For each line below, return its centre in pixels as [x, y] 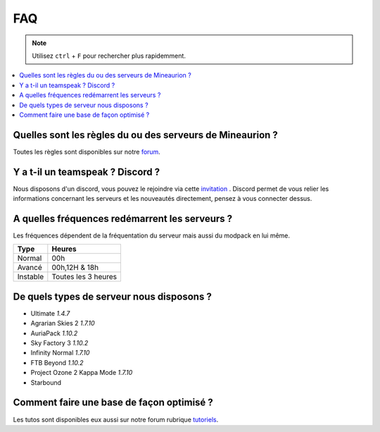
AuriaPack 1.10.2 [54, 333]
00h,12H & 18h [75, 268]
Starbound [46, 382]
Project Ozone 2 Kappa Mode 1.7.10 [82, 373]
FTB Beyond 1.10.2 [57, 362]
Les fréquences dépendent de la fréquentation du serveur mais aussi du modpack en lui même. [152, 235]
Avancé [30, 268]
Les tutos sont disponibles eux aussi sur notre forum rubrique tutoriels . [116, 419]
